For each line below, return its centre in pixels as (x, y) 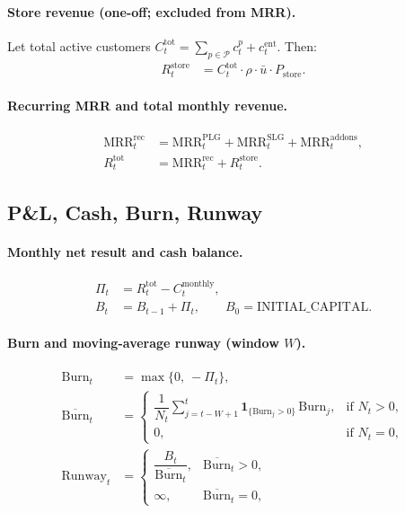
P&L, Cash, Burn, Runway (135, 212)
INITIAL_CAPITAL (313, 308)
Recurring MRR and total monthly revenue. (147, 106)
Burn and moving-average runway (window (143, 343)
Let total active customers (79, 45)
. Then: (297, 45)
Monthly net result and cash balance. (125, 251)
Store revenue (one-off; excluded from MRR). (152, 11)
